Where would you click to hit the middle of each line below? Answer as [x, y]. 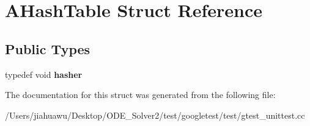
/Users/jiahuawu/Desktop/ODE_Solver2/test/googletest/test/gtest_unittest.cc [155, 115]
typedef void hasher [44, 74]
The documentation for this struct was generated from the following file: [140, 95]
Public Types [48, 48]
